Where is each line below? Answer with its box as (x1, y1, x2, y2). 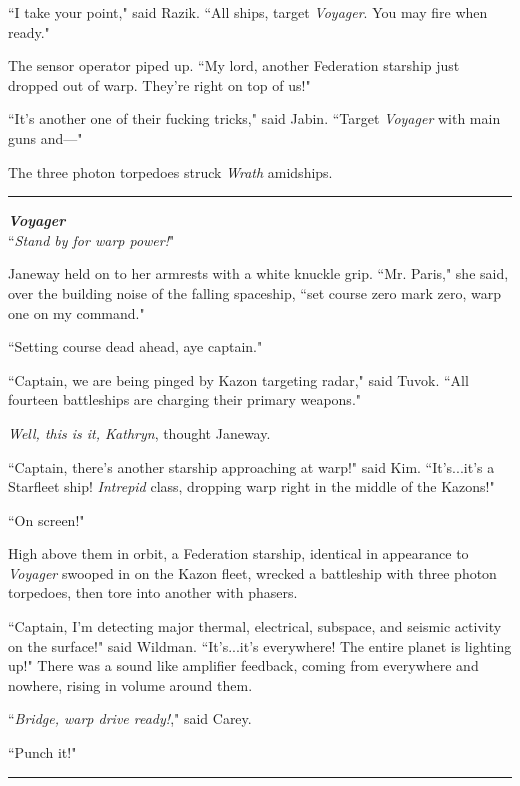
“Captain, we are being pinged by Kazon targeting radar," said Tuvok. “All (8, 369, 469, 390)
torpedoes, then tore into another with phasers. (8, 582, 298, 603)
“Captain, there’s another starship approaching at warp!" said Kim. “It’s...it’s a (8, 456, 495, 477)
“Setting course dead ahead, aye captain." (8, 336, 263, 357)
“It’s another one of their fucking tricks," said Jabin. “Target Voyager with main (8, 108, 501, 129)
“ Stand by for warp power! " (8, 229, 175, 250)
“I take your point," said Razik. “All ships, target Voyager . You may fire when (8, 2, 488, 22)
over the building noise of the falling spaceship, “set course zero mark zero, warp (8, 282, 501, 303)
